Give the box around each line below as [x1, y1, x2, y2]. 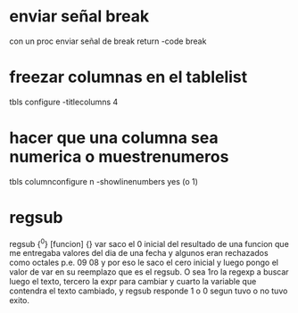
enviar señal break [9, 6, 150, 27]
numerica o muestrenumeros [9, 147, 229, 167]
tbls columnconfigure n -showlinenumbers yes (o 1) [9, 176, 199, 186]
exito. [9, 295, 29, 306]
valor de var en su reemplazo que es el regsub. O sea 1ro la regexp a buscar [9, 267, 289, 277]
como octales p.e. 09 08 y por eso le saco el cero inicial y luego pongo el [9, 257, 279, 268]
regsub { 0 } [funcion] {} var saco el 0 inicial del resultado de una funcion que [9, 236, 290, 249]
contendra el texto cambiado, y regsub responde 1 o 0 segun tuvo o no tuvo [9, 285, 288, 296]
